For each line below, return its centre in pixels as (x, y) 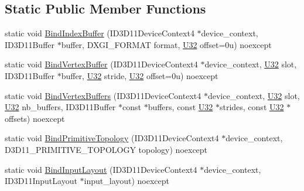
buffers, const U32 (180, 107)
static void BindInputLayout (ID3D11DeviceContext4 (101, 169)
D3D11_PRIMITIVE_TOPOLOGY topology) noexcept (106, 149)
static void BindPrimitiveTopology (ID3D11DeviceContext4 (112, 138)
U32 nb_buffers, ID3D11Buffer (60, 107)
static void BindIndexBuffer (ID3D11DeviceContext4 (100, 33)
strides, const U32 (252, 107)
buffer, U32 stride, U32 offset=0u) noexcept (140, 75)
